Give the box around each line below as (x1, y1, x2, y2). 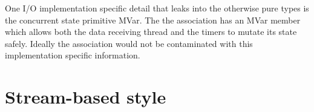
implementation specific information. (5, 49, 140, 61)
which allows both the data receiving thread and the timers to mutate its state (5, 25, 297, 38)
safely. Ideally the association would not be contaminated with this (5, 37, 253, 49)
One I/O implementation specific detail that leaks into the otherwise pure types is (5, 2, 309, 14)
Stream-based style (5, 84, 166, 109)
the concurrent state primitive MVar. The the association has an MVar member (5, 13, 301, 26)
